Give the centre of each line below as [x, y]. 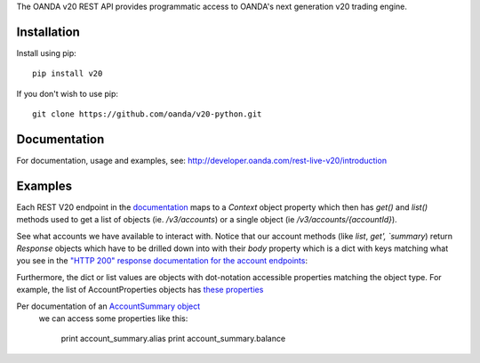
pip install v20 [68, 74]
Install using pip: [47, 52]
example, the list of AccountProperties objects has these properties [140, 290]
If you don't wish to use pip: [68, 93]
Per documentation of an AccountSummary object [108, 306]
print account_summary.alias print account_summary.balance [173, 339]
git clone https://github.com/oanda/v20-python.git [147, 114]
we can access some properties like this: [113, 319]
